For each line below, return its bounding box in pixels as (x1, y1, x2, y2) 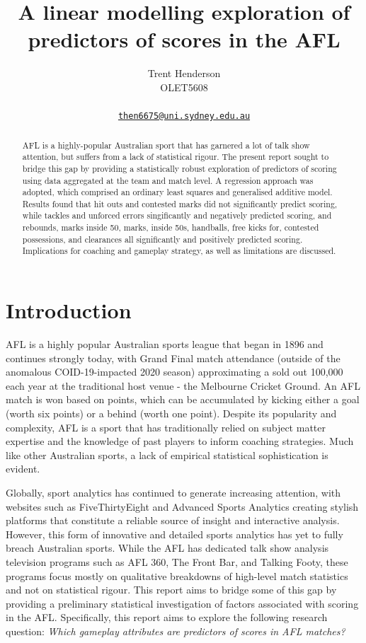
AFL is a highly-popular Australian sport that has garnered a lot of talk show (22, 139, 310, 151)
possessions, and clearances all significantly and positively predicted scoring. (22, 233, 303, 245)
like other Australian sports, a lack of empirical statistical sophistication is (6, 447, 328, 462)
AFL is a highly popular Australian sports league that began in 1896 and (6, 337, 324, 352)
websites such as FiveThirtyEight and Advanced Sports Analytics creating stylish (6, 499, 359, 514)
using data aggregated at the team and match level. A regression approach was (22, 174, 314, 186)
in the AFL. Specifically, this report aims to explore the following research (6, 610, 328, 625)
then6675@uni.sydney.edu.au (118, 111, 251, 122)
